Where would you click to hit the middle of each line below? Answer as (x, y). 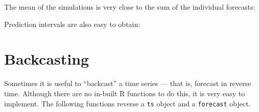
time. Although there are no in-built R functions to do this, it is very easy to (125, 93)
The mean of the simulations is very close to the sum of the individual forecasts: (130, 7)
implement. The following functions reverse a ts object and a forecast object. (127, 103)
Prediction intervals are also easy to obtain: (72, 24)
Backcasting (47, 59)
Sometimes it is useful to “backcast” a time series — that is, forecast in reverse (128, 83)
